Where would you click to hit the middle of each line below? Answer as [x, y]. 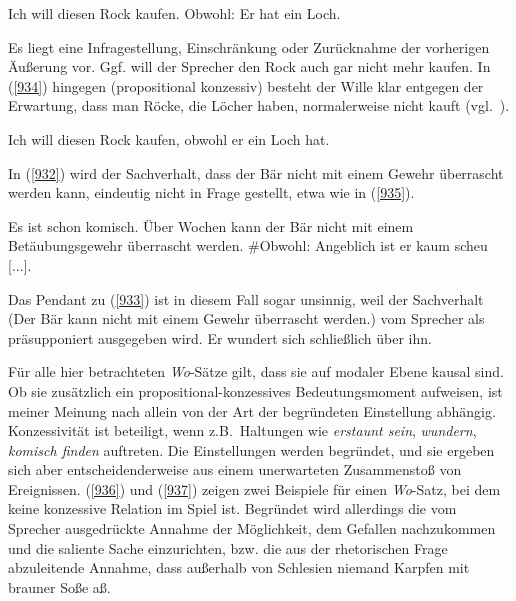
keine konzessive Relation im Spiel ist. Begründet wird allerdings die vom [232, 508]
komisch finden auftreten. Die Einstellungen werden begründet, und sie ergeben [251, 449]
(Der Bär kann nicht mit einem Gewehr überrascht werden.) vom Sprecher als [246, 318]
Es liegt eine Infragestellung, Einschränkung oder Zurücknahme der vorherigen [249, 46]
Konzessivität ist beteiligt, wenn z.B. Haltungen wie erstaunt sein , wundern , [242, 430]
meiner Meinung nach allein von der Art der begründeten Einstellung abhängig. [252, 410]
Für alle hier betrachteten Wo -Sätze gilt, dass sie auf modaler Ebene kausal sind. [256, 371]
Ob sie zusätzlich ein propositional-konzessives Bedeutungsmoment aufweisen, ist [255, 390]
